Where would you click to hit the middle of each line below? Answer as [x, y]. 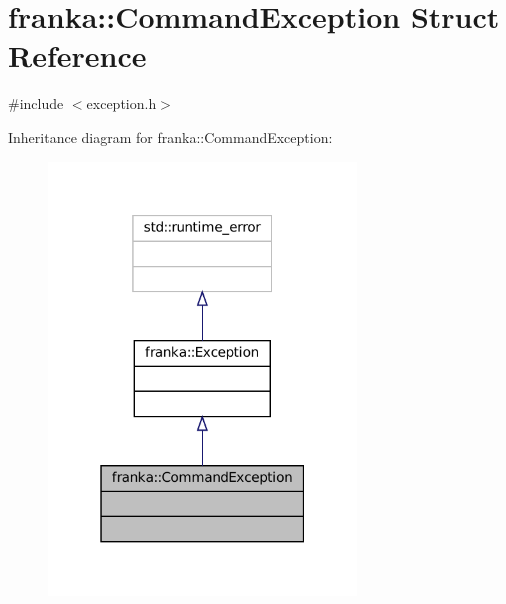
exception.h [121, 103]
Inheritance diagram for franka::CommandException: [170, 136]
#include [36, 103]
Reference [77, 55]
